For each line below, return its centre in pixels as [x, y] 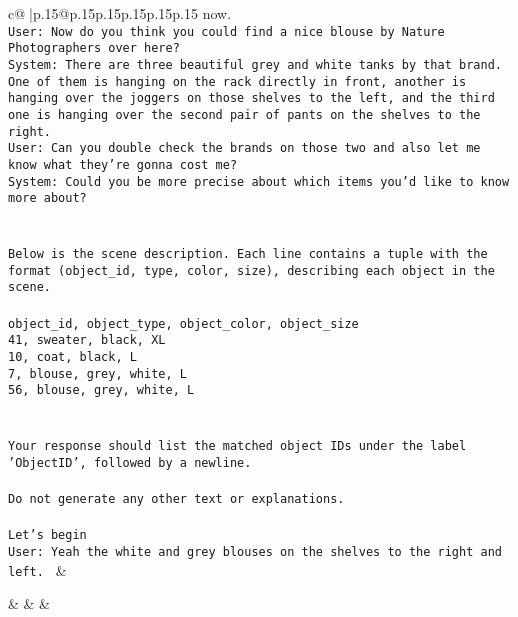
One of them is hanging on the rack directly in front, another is [237, 81]
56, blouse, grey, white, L [101, 390]
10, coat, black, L [72, 356]
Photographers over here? [94, 48]
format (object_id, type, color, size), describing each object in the [251, 270]
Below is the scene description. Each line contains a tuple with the [248, 254]
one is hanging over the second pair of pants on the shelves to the [244, 114]
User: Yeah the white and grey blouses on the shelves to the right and [255, 551]
